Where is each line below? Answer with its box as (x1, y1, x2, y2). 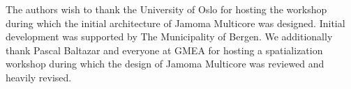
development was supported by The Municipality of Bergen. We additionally (6, 29, 333, 44)
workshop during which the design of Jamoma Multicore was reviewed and (6, 56, 324, 71)
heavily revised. (6, 70, 72, 84)
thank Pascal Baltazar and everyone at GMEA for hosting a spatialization (6, 42, 323, 57)
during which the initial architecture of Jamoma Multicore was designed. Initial (6, 15, 345, 30)
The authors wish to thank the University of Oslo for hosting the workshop (6, 2, 327, 16)
